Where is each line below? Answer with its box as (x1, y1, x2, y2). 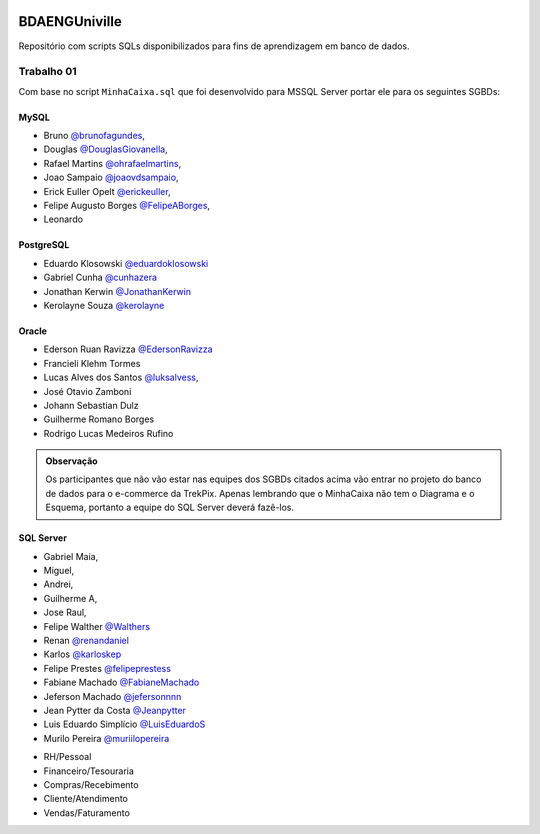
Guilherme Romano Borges (43, 413, 155, 425)
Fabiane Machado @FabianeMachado (43, 676, 200, 689)
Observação (45, 455, 99, 467)
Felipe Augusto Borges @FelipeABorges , (43, 200, 210, 211)
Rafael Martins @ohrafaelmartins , (43, 157, 182, 169)
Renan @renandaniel (43, 634, 130, 646)
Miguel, (43, 565, 75, 577)
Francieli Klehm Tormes (43, 357, 141, 369)
